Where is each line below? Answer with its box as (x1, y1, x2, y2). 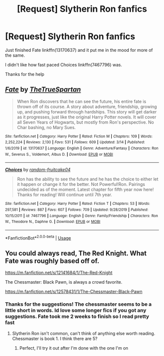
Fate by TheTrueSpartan (5, 86, 82, 94)
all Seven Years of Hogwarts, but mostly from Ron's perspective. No (17, 119, 154, 125)
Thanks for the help (5, 71, 45, 77)
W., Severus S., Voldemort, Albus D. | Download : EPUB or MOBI (5, 152, 113, 157)
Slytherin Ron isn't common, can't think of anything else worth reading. (12, 330, 155, 336)
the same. (5, 52, 25, 58)
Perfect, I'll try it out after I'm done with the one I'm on (19, 345, 128, 351)
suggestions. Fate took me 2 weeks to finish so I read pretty (5, 313, 149, 320)
